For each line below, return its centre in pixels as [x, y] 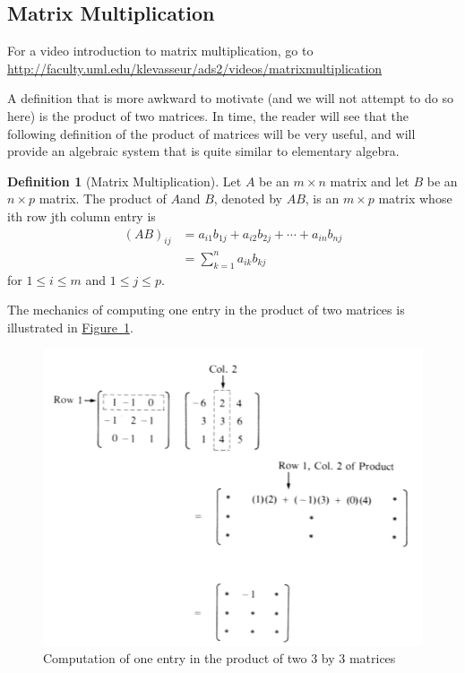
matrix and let [370, 181]
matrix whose [415, 198]
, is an [322, 198]
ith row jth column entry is [82, 216]
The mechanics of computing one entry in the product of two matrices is [206, 310]
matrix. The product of [103, 198]
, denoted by [248, 198]
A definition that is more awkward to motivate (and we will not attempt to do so [230, 98]
